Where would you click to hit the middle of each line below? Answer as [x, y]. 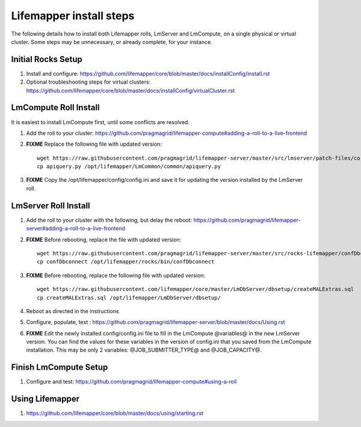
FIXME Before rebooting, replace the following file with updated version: [116, 275]
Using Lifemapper [45, 399]
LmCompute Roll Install [55, 108]
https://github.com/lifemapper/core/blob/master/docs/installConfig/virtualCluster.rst [130, 90]
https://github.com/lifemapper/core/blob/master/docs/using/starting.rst [115, 413]
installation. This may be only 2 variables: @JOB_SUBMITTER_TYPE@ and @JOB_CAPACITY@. [144, 350]
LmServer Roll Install [51, 206]
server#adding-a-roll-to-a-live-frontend [76, 228]
